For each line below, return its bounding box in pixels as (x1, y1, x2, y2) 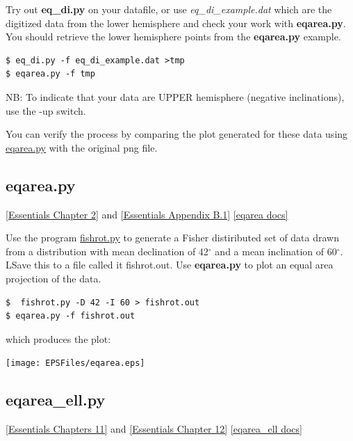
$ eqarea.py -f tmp (6, 69, 95, 79)
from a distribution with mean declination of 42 (6, 243, 208, 258)
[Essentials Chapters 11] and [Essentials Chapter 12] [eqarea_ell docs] (6, 422, 302, 436)
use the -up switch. (6, 103, 86, 118)
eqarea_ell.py (6, 389, 106, 410)
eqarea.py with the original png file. (6, 140, 158, 154)
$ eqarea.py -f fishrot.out (6, 311, 136, 321)
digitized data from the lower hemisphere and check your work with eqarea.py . (6, 15, 346, 30)
